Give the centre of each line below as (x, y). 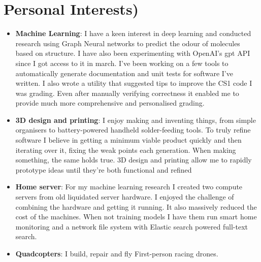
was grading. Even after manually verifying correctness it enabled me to (127, 93)
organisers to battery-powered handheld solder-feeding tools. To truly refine (133, 130)
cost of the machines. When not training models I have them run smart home (136, 217)
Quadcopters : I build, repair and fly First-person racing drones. (117, 253)
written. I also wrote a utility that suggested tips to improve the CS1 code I (134, 83)
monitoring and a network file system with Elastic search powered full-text (132, 226)
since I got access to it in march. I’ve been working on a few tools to (122, 63)
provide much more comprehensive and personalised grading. (110, 103)
